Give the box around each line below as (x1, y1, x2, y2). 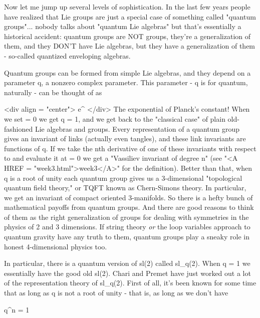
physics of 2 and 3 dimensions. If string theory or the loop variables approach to (4, 221, 250, 232)
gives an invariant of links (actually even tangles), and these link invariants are (4, 133, 246, 144)
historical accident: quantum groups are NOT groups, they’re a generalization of (4, 31, 251, 41)
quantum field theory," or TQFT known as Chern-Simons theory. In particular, (4, 182, 246, 193)
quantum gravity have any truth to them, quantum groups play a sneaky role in (4, 231, 249, 242)
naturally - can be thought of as (4, 87, 102, 97)
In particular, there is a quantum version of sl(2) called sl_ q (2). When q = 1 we (4, 258, 250, 268)
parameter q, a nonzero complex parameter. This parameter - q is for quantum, (4, 77, 248, 88)
